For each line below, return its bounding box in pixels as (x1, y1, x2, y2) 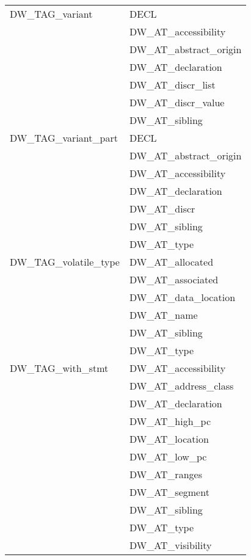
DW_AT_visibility (129, 538, 212, 552)
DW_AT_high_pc (129, 414, 211, 428)
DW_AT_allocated (129, 255, 214, 269)
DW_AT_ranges (129, 467, 202, 481)
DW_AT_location (129, 432, 209, 446)
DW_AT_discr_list (129, 78, 216, 92)
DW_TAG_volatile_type (10, 255, 120, 269)
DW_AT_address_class (129, 379, 234, 393)
